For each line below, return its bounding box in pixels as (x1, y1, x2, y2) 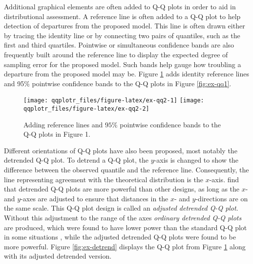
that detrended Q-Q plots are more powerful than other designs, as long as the (4, 184, 240, 194)
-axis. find (209, 174, 239, 184)
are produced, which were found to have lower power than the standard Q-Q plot (4, 222, 247, 232)
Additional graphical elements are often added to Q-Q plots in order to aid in (4, 1, 236, 11)
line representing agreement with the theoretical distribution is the (4, 174, 203, 184)
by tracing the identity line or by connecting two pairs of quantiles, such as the (4, 30, 240, 40)
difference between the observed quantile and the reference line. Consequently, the (4, 165, 249, 175)
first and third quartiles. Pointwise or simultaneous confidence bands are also (4, 40, 234, 50)
